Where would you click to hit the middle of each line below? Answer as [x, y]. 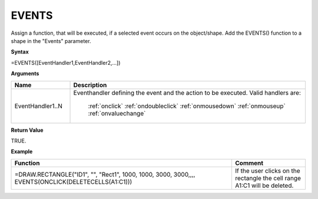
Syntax [20, 52]
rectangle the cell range [268, 178]
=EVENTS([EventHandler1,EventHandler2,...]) [66, 62]
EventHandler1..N [39, 106]
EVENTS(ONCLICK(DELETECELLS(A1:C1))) [73, 181]
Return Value [27, 130]
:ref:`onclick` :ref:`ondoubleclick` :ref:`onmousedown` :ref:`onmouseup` [187, 106]
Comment [249, 163]
